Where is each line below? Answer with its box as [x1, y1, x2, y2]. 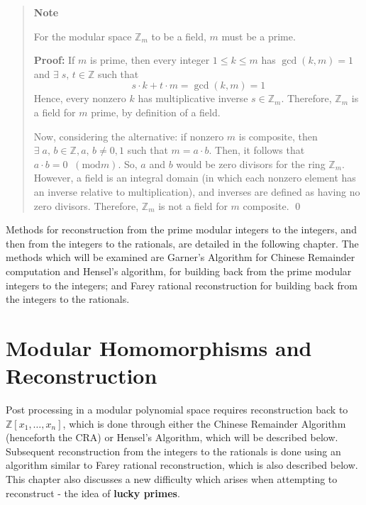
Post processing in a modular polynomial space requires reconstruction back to [6, 402, 348, 416]
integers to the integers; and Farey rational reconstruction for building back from [6, 277, 357, 292]
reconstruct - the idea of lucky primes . [6, 485, 180, 500]
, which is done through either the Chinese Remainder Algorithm [62, 416, 346, 431]
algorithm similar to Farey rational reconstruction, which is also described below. [6, 457, 358, 472]
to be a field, [151, 28, 206, 43]
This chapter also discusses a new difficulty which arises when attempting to [6, 471, 338, 486]
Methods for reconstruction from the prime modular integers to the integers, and [6, 222, 357, 237]
